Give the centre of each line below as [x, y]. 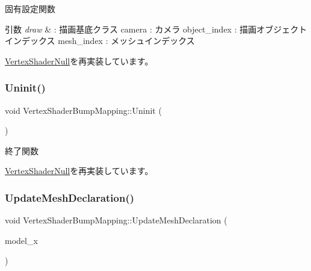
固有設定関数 [30, 8]
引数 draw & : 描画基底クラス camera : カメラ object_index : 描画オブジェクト [156, 29]
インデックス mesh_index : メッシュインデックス [100, 41]
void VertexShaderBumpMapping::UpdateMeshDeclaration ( [116, 220]
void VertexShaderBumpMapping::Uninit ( [83, 110]
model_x [21, 240]
